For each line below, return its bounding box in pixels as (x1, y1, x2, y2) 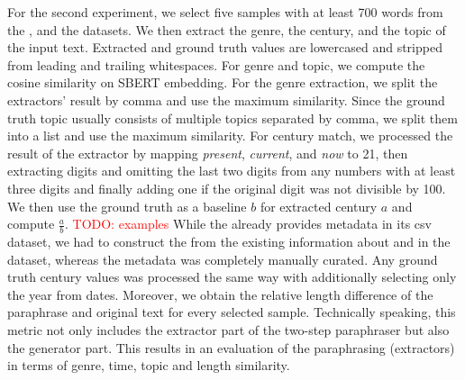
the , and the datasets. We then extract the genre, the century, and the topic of (7, 20, 446, 39)
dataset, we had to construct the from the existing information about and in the (7, 231, 451, 250)
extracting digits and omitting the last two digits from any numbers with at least (7, 161, 456, 180)
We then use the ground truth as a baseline (7, 196, 247, 215)
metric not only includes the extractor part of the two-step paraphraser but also (7, 320, 450, 339)
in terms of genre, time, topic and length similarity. (7, 356, 290, 375)
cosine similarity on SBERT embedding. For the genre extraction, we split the (7, 73, 438, 92)
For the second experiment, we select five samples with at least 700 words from (7, 3, 443, 21)
